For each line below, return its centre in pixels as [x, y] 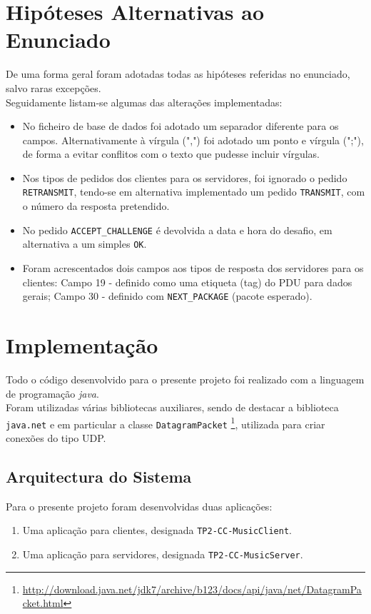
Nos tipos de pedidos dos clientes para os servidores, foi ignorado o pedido [185, 177]
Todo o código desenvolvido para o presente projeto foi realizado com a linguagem [185, 379]
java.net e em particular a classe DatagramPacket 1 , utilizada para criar [166, 423]
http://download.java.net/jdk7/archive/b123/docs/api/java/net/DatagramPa [192, 589]
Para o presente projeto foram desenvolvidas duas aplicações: [139, 506]
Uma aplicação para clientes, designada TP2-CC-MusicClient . [157, 530]
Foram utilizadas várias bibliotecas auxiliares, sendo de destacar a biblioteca [172, 407]
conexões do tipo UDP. [56, 438]
